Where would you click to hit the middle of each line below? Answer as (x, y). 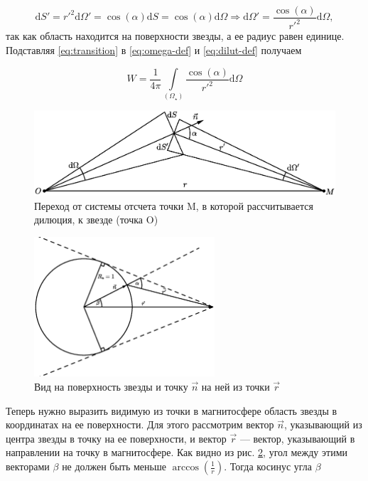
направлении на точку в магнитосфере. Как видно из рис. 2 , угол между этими (177, 452)
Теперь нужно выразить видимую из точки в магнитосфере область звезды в (172, 410)
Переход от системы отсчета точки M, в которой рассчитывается (174, 205)
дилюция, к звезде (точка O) (96, 220)
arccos (185, 467)
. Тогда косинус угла (268, 466)
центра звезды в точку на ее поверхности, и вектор (116, 438)
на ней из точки (236, 387)
